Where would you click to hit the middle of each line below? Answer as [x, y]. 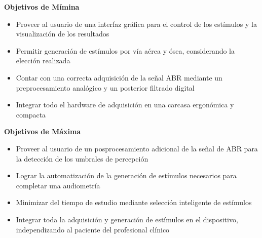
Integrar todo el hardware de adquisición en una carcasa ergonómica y [125, 105]
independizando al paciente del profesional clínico [93, 229]
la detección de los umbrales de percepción [82, 158]
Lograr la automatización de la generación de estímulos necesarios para [126, 175]
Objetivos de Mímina [42, 7]
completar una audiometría [58, 185]
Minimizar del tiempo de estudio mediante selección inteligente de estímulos [134, 202]
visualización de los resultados [63, 34]
